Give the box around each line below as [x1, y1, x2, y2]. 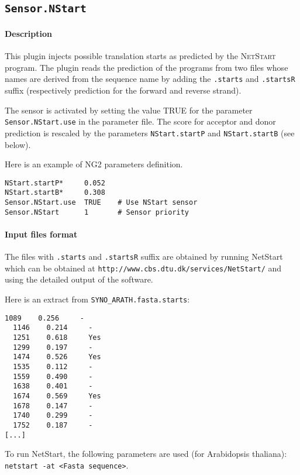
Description [5, 27, 53, 39]
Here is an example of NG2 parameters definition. [5, 158, 183, 170]
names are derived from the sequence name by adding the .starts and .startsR [5, 73, 295, 85]
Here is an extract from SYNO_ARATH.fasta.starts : [5, 293, 190, 305]
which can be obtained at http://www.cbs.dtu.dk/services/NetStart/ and [5, 261, 282, 274]
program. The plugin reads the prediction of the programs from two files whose [5, 61, 288, 73]
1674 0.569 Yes [13, 391, 101, 400]
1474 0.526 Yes [13, 353, 101, 362]
